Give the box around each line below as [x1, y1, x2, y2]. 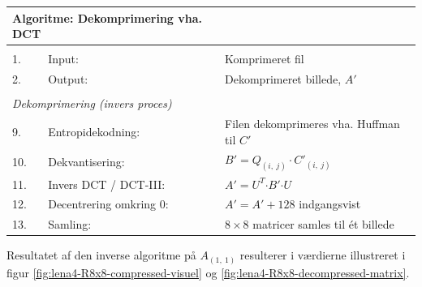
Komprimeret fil [225, 50, 304, 67]
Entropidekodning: [48, 122, 140, 139]
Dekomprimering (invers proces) [12, 95, 172, 112]
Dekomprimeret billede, [225, 71, 342, 88]
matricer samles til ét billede [252, 216, 394, 233]
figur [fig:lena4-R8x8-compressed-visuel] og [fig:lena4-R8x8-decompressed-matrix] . [6, 263, 410, 281]
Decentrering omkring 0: [48, 195, 169, 212]
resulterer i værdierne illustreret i [239, 246, 406, 263]
